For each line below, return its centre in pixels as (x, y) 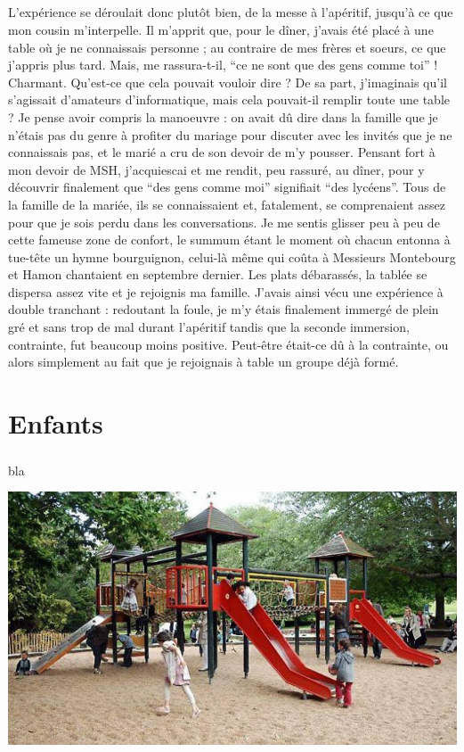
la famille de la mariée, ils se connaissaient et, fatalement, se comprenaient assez (227, 204)
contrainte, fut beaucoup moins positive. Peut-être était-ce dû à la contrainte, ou (228, 344)
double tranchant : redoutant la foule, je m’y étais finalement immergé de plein (224, 309)
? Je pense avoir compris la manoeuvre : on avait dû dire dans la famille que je (223, 116)
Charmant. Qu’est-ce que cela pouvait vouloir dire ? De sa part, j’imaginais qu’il (228, 82)
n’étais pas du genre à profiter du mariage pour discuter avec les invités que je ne (230, 134)
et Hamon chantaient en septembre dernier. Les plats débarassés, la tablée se (218, 274)
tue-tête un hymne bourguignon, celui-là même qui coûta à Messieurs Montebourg (232, 256)
